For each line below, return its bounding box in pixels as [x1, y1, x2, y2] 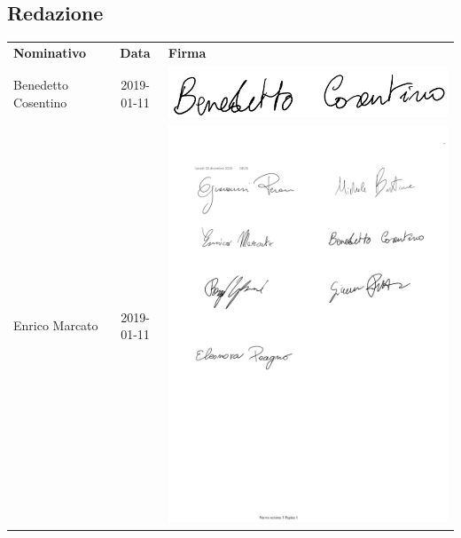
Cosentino [13, 92, 67, 111]
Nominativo [13, 43, 87, 61]
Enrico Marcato [13, 316, 98, 335]
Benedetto [13, 75, 69, 93]
